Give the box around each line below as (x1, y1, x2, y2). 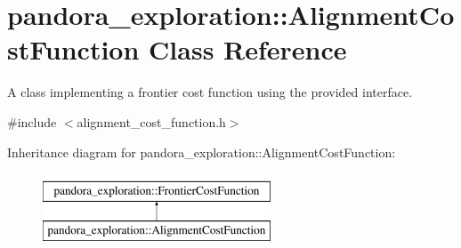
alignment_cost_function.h (77, 112, 226, 131)
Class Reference (149, 31, 347, 68)
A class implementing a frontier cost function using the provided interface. (7, 83, 413, 101)
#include (7, 112, 57, 131)
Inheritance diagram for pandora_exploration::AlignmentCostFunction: (7, 142, 396, 161)
